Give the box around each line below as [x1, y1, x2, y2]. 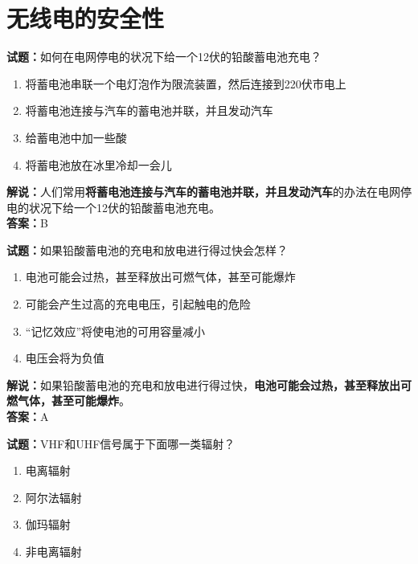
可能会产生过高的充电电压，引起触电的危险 [25, 296, 251, 313]
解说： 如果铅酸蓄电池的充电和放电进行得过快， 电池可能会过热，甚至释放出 [6, 376, 400, 393]
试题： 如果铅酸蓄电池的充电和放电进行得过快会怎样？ [6, 241, 288, 258]
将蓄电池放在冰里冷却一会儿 [25, 156, 172, 173]
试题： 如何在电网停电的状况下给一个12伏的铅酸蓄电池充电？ [6, 48, 322, 65]
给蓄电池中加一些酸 [25, 129, 127, 145]
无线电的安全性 [6, 2, 165, 35]
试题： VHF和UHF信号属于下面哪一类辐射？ [6, 435, 236, 452]
